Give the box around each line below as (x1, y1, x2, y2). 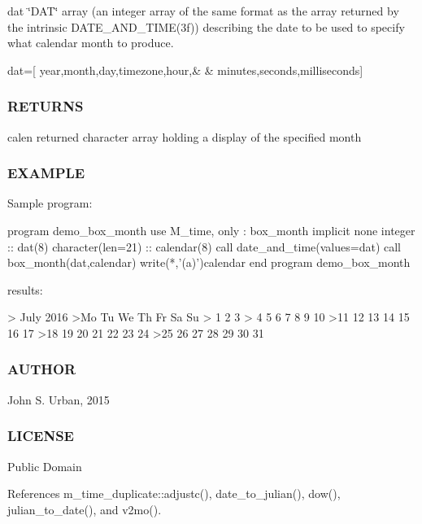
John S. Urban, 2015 (7, 391, 110, 408)
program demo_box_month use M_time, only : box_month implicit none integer (7, 222, 415, 238)
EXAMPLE (7, 163, 85, 183)
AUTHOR (7, 359, 76, 379)
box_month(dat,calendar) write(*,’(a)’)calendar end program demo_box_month (7, 254, 411, 271)
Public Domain (7, 457, 82, 474)
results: (7, 281, 43, 298)
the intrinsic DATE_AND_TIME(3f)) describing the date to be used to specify (7, 18, 405, 35)
